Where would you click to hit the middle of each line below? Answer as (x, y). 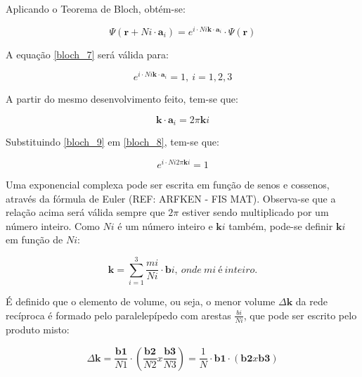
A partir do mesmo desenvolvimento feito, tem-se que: (122, 99)
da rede (311, 301)
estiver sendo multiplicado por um (255, 212)
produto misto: (38, 330)
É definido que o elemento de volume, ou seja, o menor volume (141, 301)
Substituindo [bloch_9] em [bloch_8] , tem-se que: (112, 142)
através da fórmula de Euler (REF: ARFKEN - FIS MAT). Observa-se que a (171, 198)
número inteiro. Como (53, 225)
